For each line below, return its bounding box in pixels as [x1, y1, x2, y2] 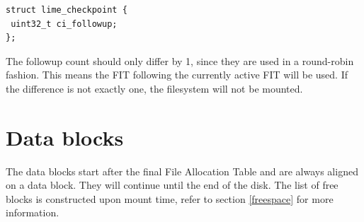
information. [6, 205, 59, 220]
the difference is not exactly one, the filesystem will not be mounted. [6, 81, 303, 95]
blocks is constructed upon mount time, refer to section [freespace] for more [6, 191, 334, 206]
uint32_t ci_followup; [11, 18, 118, 29]
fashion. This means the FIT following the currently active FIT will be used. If [6, 67, 348, 82]
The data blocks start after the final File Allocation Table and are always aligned [6, 163, 358, 178]
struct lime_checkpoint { [6, 5, 127, 15]
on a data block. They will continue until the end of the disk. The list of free [6, 177, 339, 192]
